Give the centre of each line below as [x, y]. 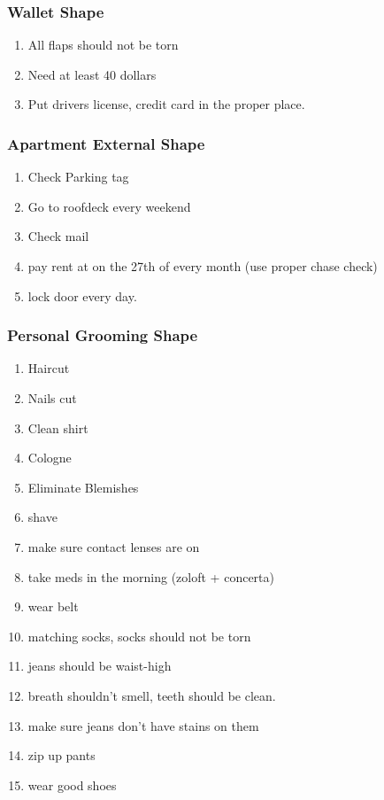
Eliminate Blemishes [83, 487]
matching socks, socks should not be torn [139, 636]
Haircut [49, 368]
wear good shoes [72, 784]
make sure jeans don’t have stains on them [143, 725]
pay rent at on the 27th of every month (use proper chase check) [203, 266]
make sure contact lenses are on [114, 546]
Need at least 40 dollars [92, 74]
